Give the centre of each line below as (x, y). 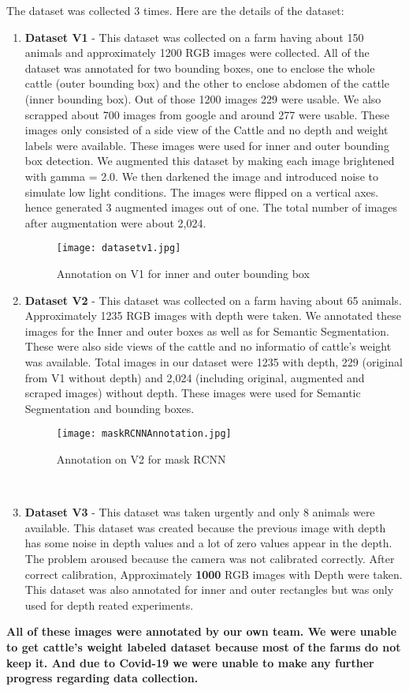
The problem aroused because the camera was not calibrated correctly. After (210, 558)
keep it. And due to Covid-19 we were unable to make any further (190, 662)
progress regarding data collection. (102, 678)
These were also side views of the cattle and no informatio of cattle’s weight (208, 346)
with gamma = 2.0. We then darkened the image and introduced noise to (201, 176)
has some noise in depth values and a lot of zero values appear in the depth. (208, 543)
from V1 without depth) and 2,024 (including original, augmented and (195, 377)
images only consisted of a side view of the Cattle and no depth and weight (206, 130)
